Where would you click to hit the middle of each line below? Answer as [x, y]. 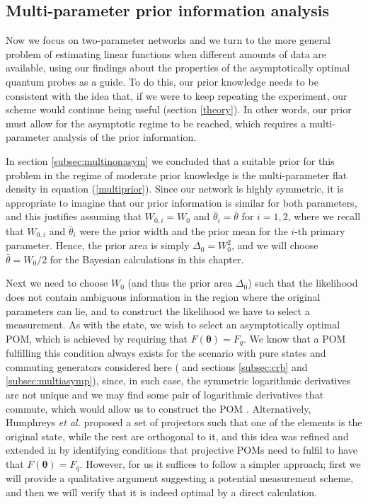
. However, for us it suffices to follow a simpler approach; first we [220, 464]
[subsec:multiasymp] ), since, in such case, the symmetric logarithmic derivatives [178, 380]
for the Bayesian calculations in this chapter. [147, 259]
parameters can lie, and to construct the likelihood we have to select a [158, 310]
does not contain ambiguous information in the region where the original [163, 297]
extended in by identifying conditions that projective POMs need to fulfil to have [182, 450]
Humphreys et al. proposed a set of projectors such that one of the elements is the [184, 422]
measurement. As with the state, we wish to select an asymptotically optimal [173, 325]
